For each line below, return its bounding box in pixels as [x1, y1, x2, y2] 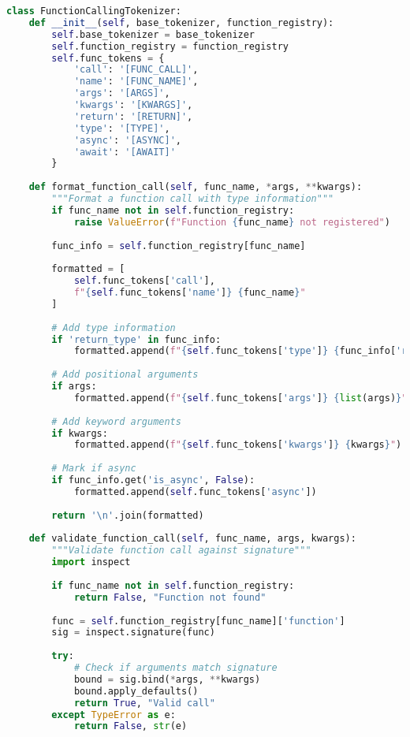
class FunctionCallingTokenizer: [6, 6, 181, 17]
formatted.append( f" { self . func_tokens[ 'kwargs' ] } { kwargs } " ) [73, 439, 402, 451]
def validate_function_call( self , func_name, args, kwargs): [28, 533, 356, 545]
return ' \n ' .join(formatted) [51, 509, 204, 521]
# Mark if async [51, 463, 136, 475]
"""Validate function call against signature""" [51, 545, 311, 556]
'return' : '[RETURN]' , [73, 110, 193, 122]
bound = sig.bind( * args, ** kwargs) [73, 673, 261, 685]
